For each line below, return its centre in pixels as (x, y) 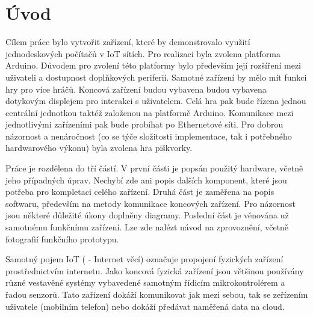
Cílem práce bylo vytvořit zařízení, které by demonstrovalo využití (128, 42)
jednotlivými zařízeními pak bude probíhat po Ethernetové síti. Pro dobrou (144, 124)
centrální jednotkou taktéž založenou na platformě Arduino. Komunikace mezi (150, 112)
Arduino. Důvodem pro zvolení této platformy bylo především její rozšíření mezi (153, 65)
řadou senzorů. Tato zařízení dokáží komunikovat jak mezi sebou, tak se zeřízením (157, 294)
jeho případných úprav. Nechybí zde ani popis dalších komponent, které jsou (146, 180)
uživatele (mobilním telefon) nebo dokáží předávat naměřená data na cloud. (145, 306)
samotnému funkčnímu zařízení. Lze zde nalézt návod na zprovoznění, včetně (147, 227)
